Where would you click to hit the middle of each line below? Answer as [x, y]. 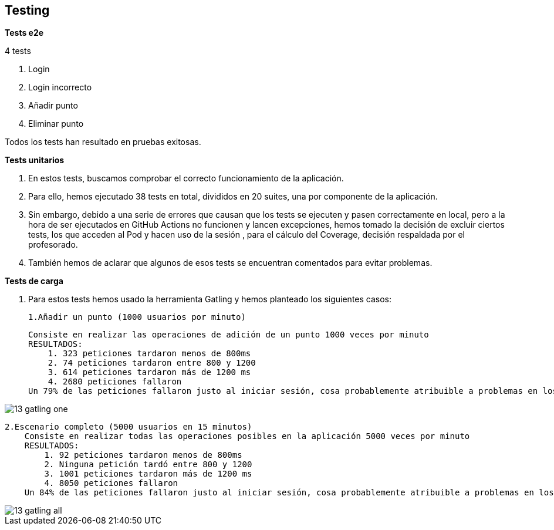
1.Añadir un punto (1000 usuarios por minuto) [137, 317]
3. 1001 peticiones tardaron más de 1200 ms [148, 474]
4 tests [18, 51]
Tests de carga [34, 281]
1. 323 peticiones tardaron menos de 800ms [149, 354]
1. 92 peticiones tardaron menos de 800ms [143, 455]
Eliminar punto [56, 124]
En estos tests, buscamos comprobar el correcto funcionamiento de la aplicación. [186, 178]
